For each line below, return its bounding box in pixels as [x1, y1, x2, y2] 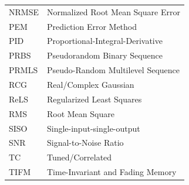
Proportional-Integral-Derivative [46, 35, 163, 47]
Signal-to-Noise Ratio [46, 136, 124, 149]
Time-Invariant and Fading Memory [46, 166, 177, 178]
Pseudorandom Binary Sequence [46, 49, 163, 61]
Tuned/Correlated [46, 151, 112, 163]
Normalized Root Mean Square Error [46, 5, 180, 18]
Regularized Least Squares [46, 92, 142, 105]
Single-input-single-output [46, 122, 140, 134]
